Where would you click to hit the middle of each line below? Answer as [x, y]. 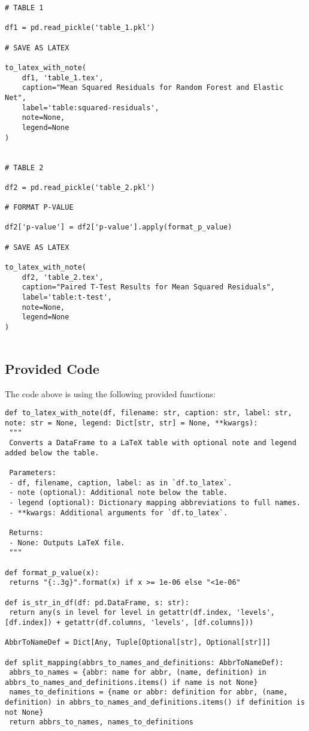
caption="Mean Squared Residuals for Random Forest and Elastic [153, 88]
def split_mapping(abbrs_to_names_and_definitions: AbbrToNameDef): [144, 662]
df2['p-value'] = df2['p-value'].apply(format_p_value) [119, 227]
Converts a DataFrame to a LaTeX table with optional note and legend [153, 443]
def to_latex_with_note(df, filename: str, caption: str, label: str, [149, 413]
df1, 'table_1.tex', [63, 78]
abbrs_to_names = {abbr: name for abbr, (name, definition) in [138, 673]
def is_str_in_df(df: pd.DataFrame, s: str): [97, 602]
